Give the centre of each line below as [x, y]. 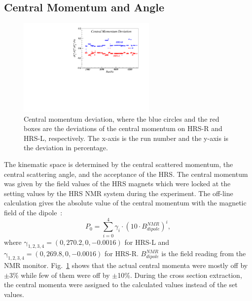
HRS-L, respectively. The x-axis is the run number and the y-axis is [126, 138]
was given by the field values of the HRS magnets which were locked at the [117, 184]
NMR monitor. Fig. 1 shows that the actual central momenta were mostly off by [126, 265]
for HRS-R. [122, 253]
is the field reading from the [204, 253]
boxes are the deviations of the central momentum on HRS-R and [123, 128]
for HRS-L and [147, 242]
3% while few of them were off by [59, 275]
